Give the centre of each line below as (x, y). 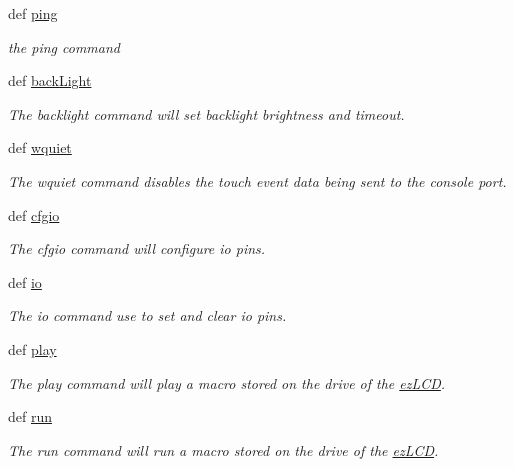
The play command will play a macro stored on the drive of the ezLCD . (227, 382)
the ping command (64, 46)
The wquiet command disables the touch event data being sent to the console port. (257, 180)
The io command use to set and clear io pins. (147, 315)
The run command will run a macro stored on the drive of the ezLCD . (223, 449)
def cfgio (34, 214)
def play (32, 348)
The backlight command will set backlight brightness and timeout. (206, 113)
